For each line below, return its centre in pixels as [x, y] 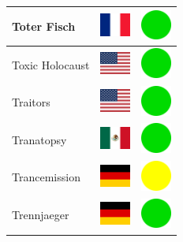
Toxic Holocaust [51, 64]
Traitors [31, 102]
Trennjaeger [41, 215]
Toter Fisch [44, 26]
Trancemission [46, 177]
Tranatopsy [39, 139]
